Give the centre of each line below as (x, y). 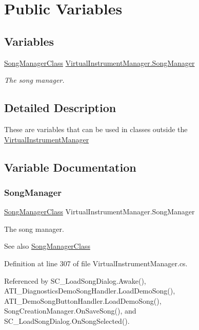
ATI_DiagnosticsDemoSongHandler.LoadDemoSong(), (90, 291)
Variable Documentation (70, 167)
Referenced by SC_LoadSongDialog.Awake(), (75, 280)
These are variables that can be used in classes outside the (96, 129)
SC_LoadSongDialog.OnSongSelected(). (67, 320)
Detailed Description (60, 108)
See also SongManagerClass (47, 246)
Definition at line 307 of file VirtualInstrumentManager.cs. (96, 263)
